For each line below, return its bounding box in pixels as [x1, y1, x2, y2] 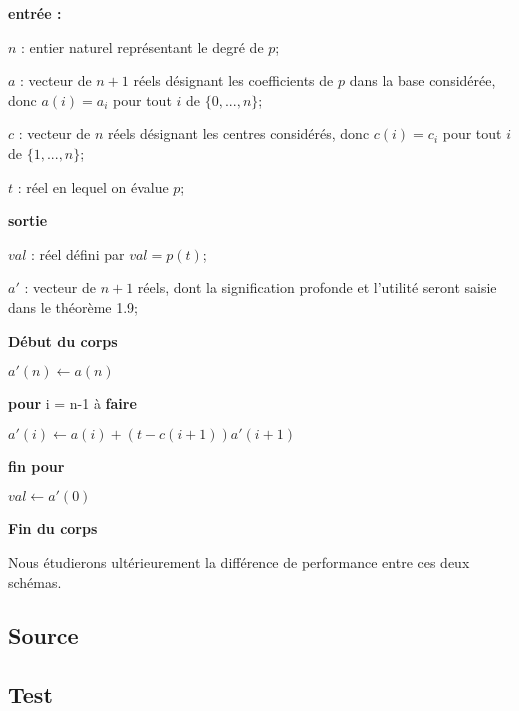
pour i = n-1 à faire [8, 393, 137, 414]
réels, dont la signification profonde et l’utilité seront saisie [137, 277, 497, 298]
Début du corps [8, 330, 118, 351]
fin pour [8, 455, 65, 476]
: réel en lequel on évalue [17, 176, 169, 197]
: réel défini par [31, 243, 125, 264]
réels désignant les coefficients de [133, 70, 334, 91]
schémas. [8, 571, 62, 592]
